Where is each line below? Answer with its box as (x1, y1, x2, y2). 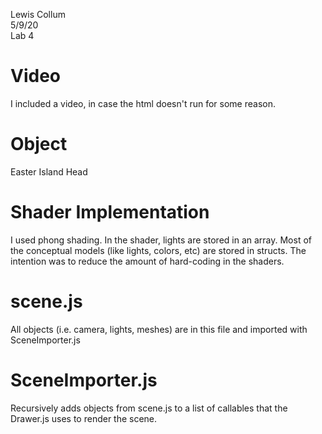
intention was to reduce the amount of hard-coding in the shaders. (10, 255, 285, 267)
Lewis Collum (10, 9, 66, 20)
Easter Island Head (10, 165, 88, 178)
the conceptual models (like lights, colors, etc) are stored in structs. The (10, 244, 307, 256)
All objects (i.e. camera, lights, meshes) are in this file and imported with (10, 323, 308, 335)
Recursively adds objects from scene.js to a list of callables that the (10, 402, 288, 414)
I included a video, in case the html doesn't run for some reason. (10, 97, 276, 109)
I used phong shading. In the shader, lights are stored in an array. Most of (10, 234, 313, 246)
